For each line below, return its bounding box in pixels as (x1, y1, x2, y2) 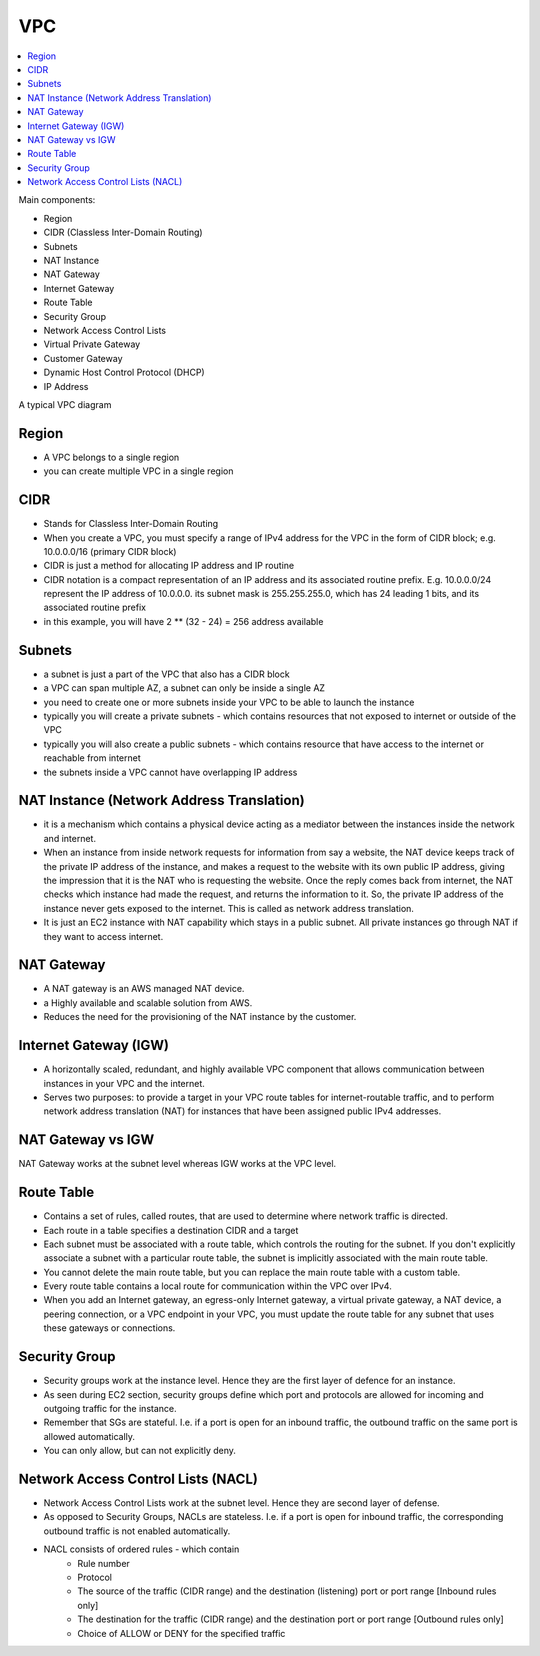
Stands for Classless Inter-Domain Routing (43, 518, 219, 530)
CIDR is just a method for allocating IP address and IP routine (43, 560, 295, 572)
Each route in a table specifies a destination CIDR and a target (43, 1224, 299, 1236)
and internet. (43, 832, 97, 844)
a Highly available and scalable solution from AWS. (43, 996, 253, 1009)
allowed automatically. (43, 1430, 135, 1442)
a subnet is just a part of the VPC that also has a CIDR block (43, 668, 290, 680)
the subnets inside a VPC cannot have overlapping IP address (43, 766, 298, 778)
